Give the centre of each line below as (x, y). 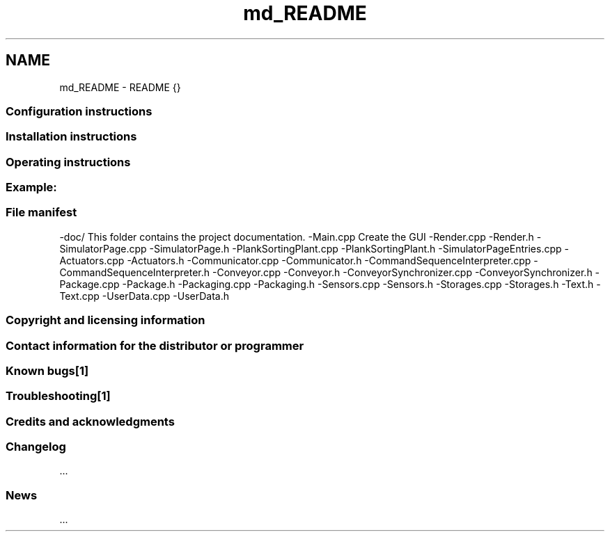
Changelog (36, 447)
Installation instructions (71, 137)
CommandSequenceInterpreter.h (135, 272)
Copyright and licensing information (105, 320)
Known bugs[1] (47, 370)
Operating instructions (68, 162)
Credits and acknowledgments (90, 421)
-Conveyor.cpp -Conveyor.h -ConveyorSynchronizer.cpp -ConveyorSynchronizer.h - (406, 272)
